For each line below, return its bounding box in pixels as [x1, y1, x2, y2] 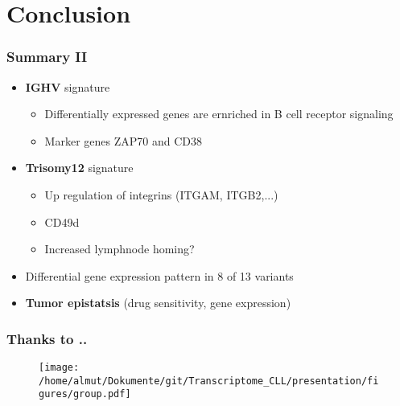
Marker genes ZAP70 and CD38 [44, 132, 202, 149]
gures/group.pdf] [39, 388, 131, 400]
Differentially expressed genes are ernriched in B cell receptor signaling [44, 105, 394, 122]
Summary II [6, 47, 88, 67]
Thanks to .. [6, 328, 88, 348]
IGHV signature [25, 78, 110, 95]
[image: [39, 362, 80, 374]
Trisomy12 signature [25, 159, 134, 176]
